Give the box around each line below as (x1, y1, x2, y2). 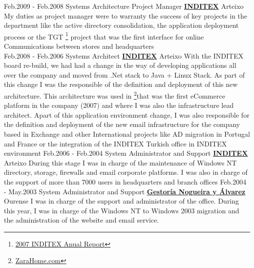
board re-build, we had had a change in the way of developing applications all (4, 60, 236, 70)
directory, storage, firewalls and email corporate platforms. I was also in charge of (4, 167, 248, 177)
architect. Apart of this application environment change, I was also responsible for (4, 109, 250, 120)
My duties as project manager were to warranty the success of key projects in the (4, 10, 248, 21)
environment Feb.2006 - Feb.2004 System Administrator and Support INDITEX (4, 148, 248, 158)
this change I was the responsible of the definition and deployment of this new (4, 79, 238, 89)
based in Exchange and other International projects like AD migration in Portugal (4, 129, 250, 139)
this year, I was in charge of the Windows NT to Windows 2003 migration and (4, 205, 239, 215)
